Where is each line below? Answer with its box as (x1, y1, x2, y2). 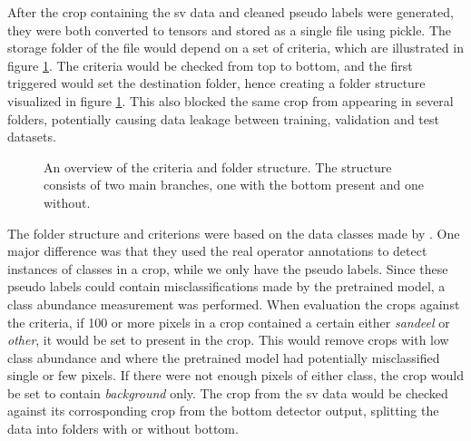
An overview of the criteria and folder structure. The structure (44, 157, 392, 176)
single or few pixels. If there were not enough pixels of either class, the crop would (7, 366, 464, 385)
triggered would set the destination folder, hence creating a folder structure (7, 73, 426, 93)
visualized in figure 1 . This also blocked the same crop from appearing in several (7, 91, 454, 110)
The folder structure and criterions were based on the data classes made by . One (7, 223, 460, 242)
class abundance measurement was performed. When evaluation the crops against (7, 294, 460, 313)
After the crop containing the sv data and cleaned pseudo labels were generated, (7, 3, 454, 21)
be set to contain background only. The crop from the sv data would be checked (7, 383, 448, 402)
